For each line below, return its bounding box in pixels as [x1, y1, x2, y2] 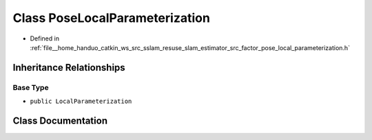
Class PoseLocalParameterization [12, 10, 210, 25]
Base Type [12, 82, 49, 92]
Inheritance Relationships [12, 62, 125, 73]
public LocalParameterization [30, 97, 132, 106]
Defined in [30, 34, 60, 43]
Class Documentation [12, 115, 108, 126]
